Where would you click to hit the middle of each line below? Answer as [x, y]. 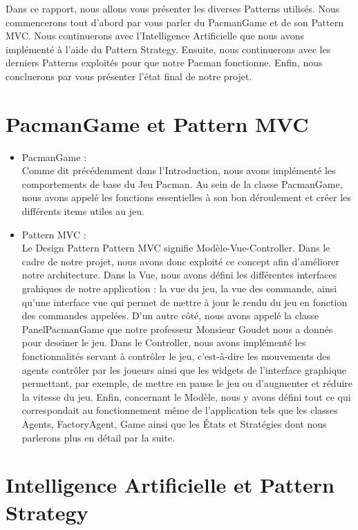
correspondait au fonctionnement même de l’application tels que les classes [180, 410]
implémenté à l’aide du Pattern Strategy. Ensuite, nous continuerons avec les [168, 49]
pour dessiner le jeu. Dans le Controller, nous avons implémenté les [164, 342]
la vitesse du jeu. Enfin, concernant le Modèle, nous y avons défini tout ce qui [186, 396]
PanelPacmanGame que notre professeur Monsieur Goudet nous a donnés [177, 329]
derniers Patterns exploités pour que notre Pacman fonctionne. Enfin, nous [164, 63]
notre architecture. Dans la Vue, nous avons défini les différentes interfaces [179, 275]
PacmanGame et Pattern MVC [157, 123]
